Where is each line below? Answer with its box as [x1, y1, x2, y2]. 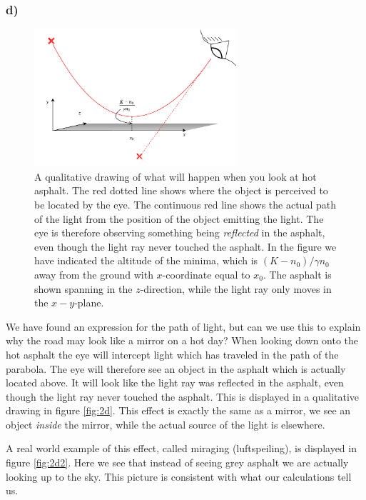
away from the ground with [34, 266, 153, 281]
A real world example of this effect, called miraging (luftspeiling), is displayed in [6, 441, 357, 456]
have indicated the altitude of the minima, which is [34, 253, 258, 268]
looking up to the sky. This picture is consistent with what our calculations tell [6, 469, 352, 484]
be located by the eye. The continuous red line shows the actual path [34, 196, 336, 211]
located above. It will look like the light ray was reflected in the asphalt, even [6, 375, 344, 390]
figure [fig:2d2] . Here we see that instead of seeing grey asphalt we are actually [6, 455, 349, 470]
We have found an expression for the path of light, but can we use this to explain [6, 319, 361, 334]
